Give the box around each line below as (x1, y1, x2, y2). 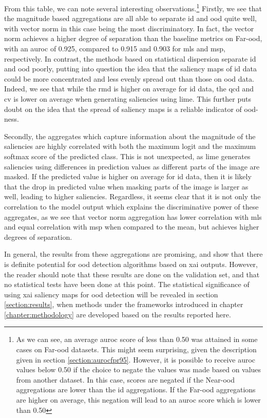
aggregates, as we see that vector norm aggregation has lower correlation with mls (4, 211, 262, 222)
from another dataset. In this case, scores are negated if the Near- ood (16, 374, 235, 385)
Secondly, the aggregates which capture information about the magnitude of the (4, 130, 256, 141)
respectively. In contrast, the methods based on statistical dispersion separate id (4, 53, 256, 64)
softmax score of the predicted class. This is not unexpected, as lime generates (4, 150, 251, 161)
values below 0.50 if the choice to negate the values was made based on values (16, 364, 261, 375)
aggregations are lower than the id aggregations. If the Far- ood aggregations (16, 384, 256, 395)
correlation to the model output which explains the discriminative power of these (4, 201, 259, 212)
